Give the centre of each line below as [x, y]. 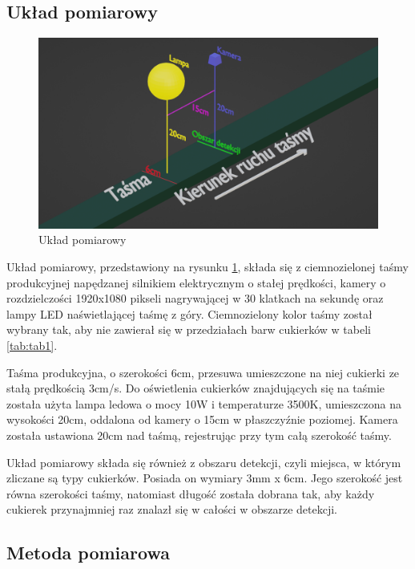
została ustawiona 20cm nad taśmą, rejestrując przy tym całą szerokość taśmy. [199, 435]
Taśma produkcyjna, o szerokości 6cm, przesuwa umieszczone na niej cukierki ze [203, 372]
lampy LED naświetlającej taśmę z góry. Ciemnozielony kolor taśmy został [189, 313]
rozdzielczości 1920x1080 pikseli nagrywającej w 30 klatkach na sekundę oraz [195, 298]
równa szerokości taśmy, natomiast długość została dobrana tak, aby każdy [191, 493]
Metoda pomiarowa [88, 553]
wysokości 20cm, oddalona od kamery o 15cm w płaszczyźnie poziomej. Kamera [202, 419]
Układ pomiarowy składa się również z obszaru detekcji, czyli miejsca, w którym [204, 462]
